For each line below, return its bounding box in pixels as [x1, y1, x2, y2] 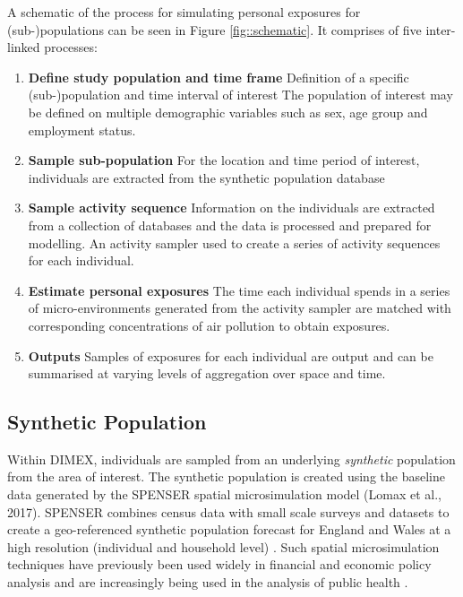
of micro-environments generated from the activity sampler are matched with [28, 298, 451, 317]
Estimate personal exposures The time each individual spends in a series [28, 281, 450, 299]
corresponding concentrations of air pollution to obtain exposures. [28, 316, 390, 334]
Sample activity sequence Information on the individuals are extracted [28, 198, 435, 217]
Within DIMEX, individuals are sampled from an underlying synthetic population [7, 449, 456, 468]
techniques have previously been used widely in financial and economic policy [7, 555, 432, 574]
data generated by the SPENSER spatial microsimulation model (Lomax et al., [7, 485, 442, 504]
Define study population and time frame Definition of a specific [28, 67, 409, 86]
